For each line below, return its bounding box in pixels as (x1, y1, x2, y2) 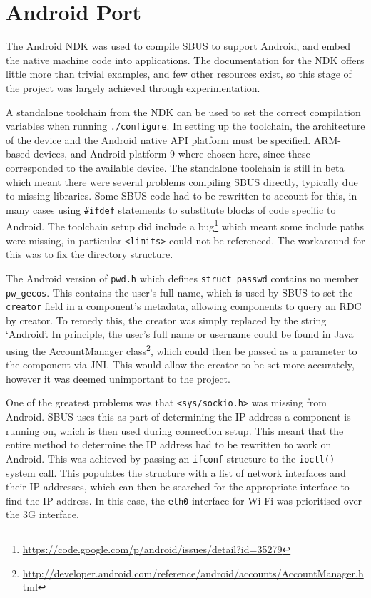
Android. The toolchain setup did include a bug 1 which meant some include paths (6, 217, 364, 234)
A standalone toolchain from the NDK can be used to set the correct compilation (6, 104, 361, 119)
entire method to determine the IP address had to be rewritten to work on (6, 437, 332, 452)
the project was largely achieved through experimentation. (6, 80, 260, 95)
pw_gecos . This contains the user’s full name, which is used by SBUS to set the (6, 284, 353, 299)
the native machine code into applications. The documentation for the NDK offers (6, 52, 365, 67)
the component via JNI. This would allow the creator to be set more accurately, (6, 357, 355, 372)
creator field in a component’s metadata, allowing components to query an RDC (6, 299, 362, 314)
